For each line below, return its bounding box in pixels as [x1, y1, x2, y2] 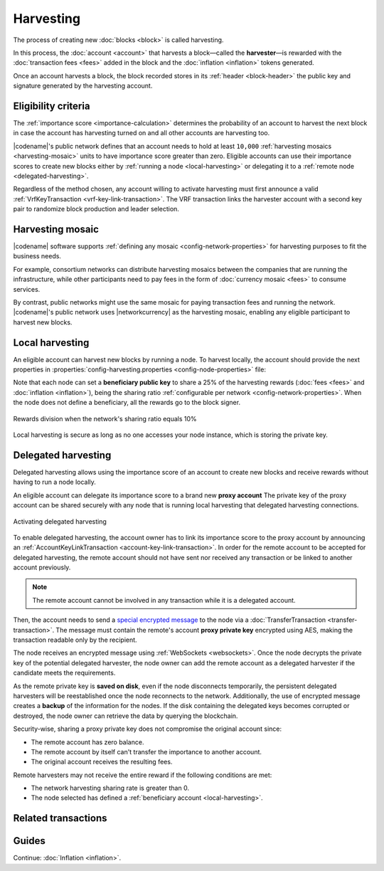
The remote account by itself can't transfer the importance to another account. [31, 747, 262, 756]
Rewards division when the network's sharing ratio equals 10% [13, 414, 197, 423]
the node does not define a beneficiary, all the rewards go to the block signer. [13, 398, 241, 407]
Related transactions [13, 812, 107, 825]
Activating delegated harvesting [13, 517, 107, 526]
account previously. [13, 563, 71, 572]
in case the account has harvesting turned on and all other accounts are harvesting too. [13, 129, 270, 137]
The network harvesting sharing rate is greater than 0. [31, 783, 190, 793]
